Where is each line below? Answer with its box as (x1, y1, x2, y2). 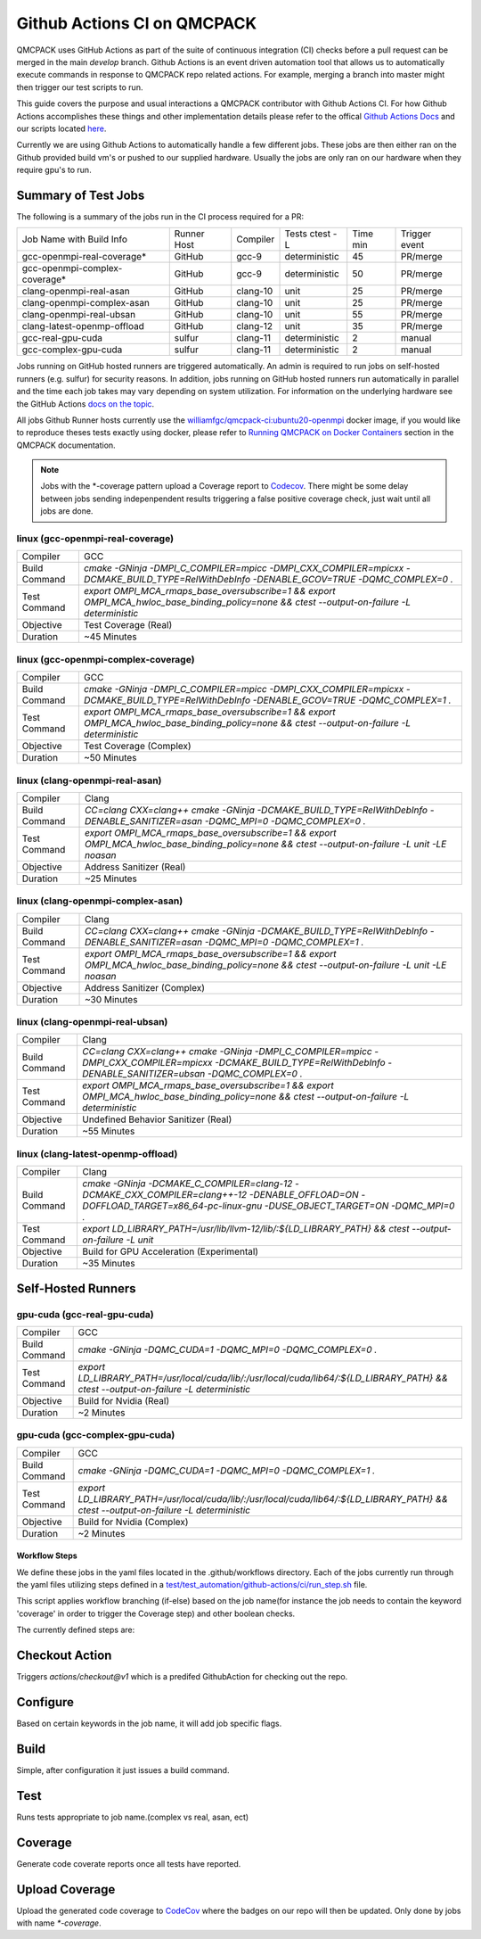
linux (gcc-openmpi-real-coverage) (16, 532, 174, 545)
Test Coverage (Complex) (83, 740, 192, 753)
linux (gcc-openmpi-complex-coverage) (16, 653, 195, 665)
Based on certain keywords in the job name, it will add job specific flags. (16, 1718, 282, 1729)
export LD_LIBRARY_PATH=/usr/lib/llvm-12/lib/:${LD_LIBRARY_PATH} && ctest (82, 1223, 410, 1235)
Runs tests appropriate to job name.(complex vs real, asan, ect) (16, 1811, 249, 1822)
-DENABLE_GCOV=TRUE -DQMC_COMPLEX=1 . (252, 694, 452, 706)
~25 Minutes (85, 872, 138, 885)
